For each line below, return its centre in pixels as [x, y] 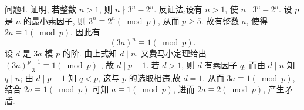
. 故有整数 [220, 20]
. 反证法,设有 [178, 9]
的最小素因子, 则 [55, 20]
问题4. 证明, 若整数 [41, 9]
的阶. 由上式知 [90, 53]
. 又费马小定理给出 [171, 53]
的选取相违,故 [155, 77]
